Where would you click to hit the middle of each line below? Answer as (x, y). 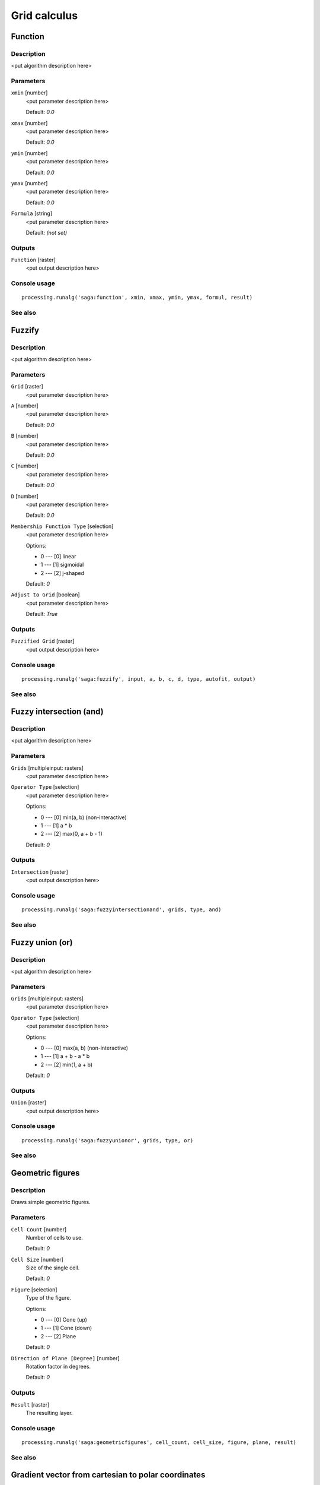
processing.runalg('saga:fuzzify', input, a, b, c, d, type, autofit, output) (139, 679)
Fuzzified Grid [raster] (43, 641)
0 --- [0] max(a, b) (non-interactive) (84, 1048)
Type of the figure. (48, 1298)
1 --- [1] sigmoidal (62, 565)
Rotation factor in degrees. (58, 1366)
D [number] (25, 496)
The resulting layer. (49, 1413)
